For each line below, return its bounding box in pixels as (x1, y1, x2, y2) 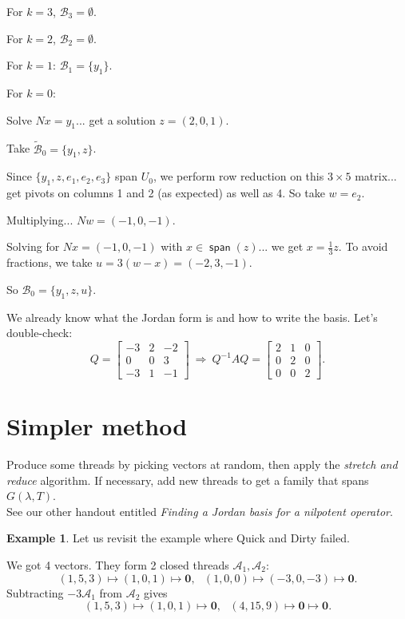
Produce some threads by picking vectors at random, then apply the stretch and (6, 456, 398, 472)
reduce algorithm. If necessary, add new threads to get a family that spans (6, 471, 369, 488)
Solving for (6, 238, 60, 255)
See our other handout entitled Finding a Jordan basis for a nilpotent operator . (6, 502, 393, 519)
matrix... (355, 168, 397, 185)
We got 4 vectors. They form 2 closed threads (6, 556, 229, 573)
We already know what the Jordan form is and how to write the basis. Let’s (6, 308, 378, 325)
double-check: (6, 324, 73, 341)
